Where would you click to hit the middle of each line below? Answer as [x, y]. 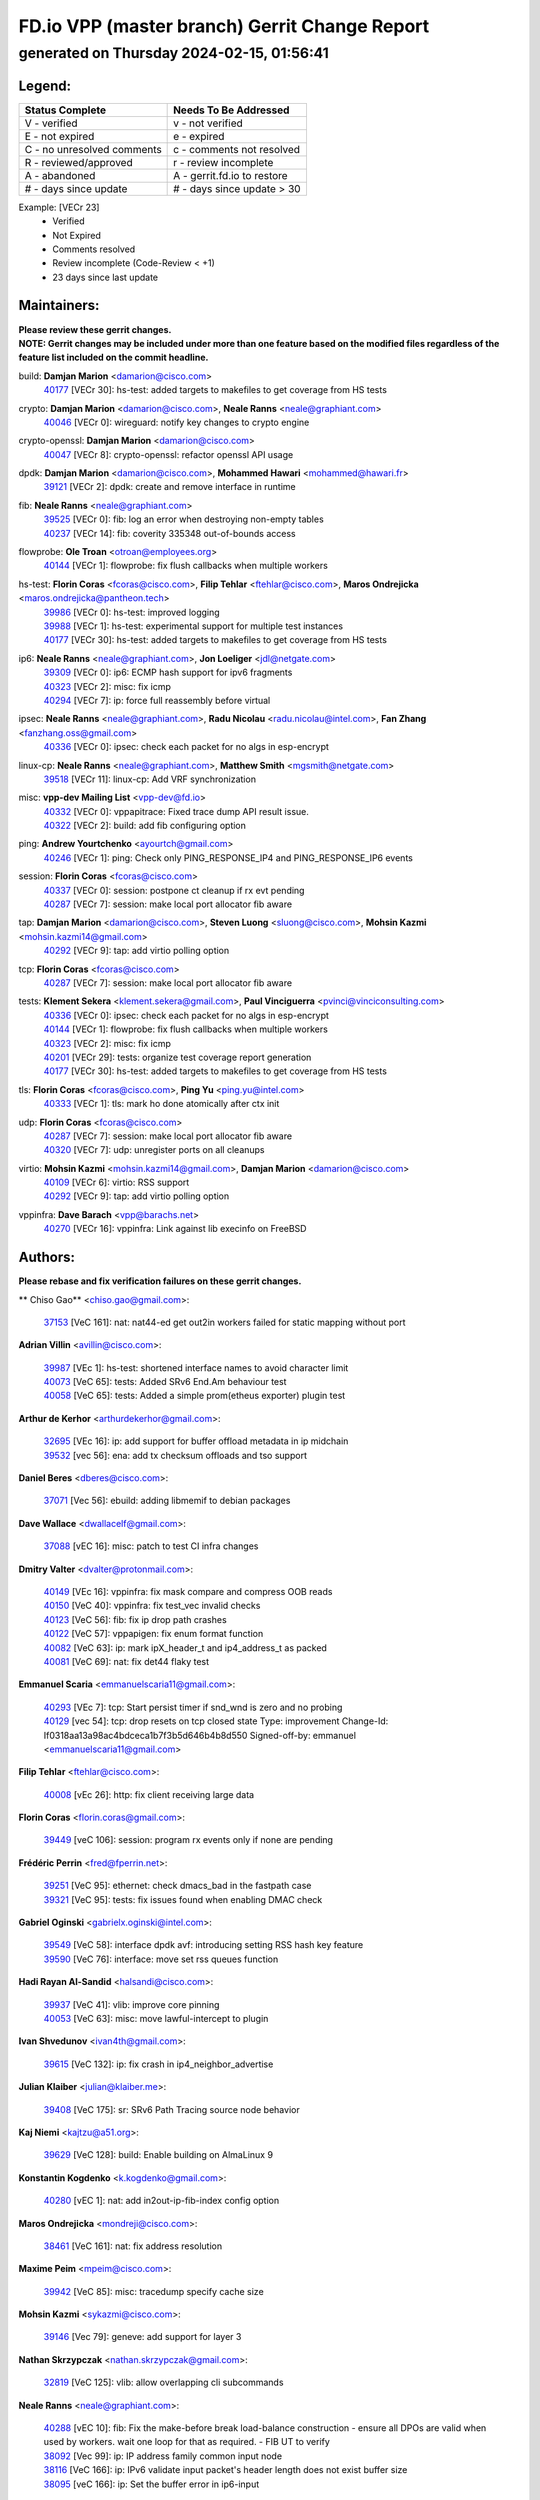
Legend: [45, 85]
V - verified [51, 123]
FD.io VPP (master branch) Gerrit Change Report [224, 26]
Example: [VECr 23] [59, 207]
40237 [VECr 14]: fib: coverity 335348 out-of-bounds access [169, 533]
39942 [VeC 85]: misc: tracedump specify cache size [153, 2291]
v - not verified [208, 123]
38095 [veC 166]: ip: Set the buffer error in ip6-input [151, 2484]
